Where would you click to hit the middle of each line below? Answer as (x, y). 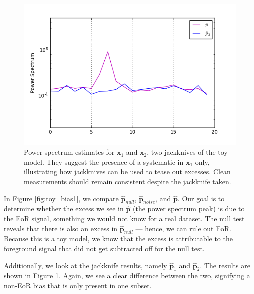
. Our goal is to (201, 198)
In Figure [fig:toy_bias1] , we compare (61, 198)
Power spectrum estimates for (69, 152)
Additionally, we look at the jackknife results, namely (86, 265)
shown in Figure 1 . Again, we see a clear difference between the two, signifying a (127, 276)
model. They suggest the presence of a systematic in (104, 162)
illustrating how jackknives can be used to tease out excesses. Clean (127, 172)
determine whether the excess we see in (64, 209)
